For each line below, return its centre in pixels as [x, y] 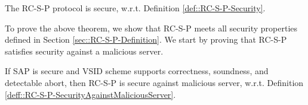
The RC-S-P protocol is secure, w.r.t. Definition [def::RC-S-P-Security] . [135, 8]
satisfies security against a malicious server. [84, 51]
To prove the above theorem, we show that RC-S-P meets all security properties [151, 28]
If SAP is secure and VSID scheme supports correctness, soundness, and [137, 71]
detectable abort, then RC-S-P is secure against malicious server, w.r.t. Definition [154, 82]
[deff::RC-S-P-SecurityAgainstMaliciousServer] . [90, 94]
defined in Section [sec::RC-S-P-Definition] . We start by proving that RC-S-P [146, 39]
